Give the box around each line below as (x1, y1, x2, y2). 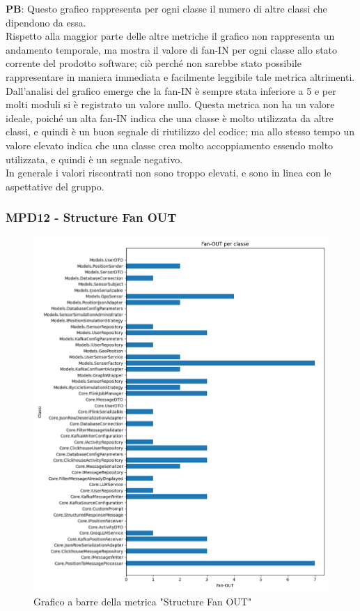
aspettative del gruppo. (6, 179, 104, 193)
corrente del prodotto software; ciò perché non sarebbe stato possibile (6, 56, 302, 70)
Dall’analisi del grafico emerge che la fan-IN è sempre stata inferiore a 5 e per (6, 83, 336, 98)
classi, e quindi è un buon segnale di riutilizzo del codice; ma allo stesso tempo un (6, 124, 354, 139)
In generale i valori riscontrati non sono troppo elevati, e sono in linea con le (6, 165, 331, 180)
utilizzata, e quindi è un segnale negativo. (6, 151, 183, 166)
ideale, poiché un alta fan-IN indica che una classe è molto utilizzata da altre (6, 110, 334, 125)
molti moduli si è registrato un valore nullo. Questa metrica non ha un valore (6, 97, 335, 112)
